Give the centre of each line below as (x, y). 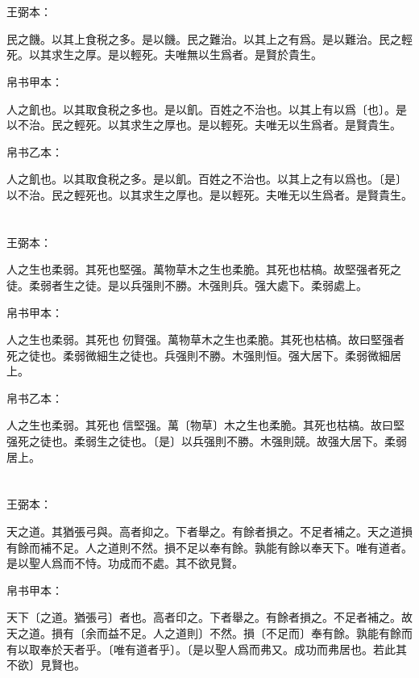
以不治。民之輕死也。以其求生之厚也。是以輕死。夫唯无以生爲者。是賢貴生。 (209, 194)
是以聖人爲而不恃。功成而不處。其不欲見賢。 (125, 563)
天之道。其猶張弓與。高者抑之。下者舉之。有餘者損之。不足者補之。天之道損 (209, 532)
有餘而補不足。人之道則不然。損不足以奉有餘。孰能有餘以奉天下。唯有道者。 (209, 547)
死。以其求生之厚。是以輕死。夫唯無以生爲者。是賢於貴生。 (164, 54)
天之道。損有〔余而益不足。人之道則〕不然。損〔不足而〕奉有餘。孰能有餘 (204, 633)
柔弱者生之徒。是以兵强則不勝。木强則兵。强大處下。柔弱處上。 (198, 285)
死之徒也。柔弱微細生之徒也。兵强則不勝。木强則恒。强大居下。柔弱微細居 (204, 355)
